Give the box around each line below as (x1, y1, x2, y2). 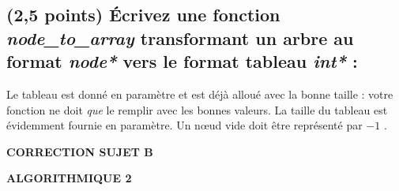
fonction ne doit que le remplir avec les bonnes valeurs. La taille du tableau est (6, 101, 388, 118)
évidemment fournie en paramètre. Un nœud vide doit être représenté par (6, 117, 363, 133)
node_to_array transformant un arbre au (6, 25, 354, 50)
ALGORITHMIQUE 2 (6, 170, 132, 186)
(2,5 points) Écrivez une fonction (6, 2, 280, 27)
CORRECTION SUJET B (6, 143, 153, 159)
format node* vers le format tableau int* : (6, 49, 358, 73)
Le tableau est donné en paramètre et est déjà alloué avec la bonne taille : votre (6, 85, 393, 102)
